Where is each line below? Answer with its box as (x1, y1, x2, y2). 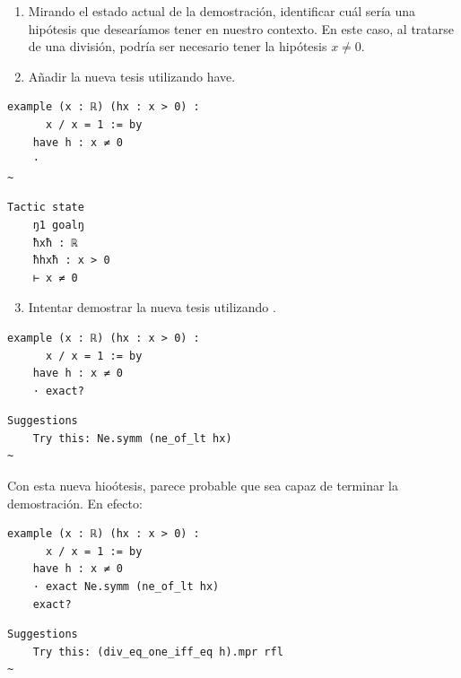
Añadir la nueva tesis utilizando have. (28, 66, 236, 85)
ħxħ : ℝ (32, 236, 78, 249)
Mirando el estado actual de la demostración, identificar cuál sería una (28, 2, 416, 20)
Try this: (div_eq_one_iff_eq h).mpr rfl (32, 645, 283, 658)
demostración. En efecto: (7, 493, 143, 512)
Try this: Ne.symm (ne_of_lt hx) (32, 431, 232, 445)
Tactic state (7, 201, 84, 214)
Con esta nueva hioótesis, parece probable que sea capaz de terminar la (7, 476, 398, 495)
